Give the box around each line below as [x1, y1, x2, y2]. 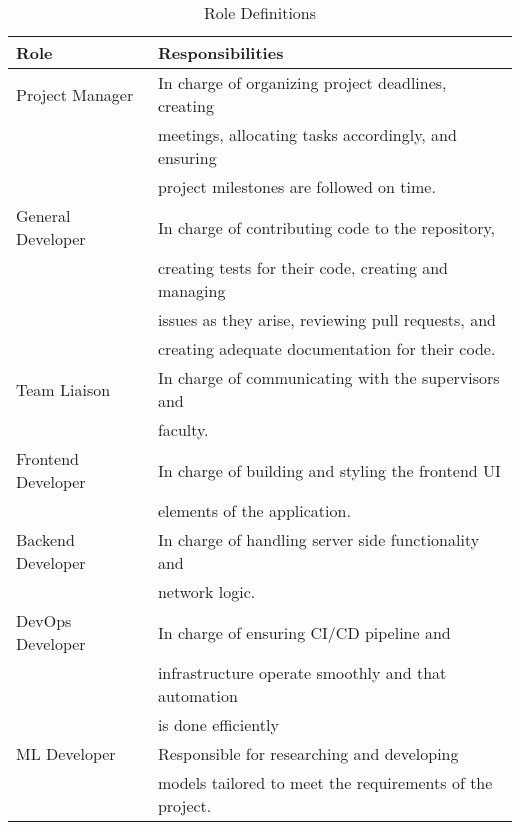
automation [157, 684, 238, 707]
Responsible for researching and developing [157, 742, 459, 765]
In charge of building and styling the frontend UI [157, 458, 501, 482]
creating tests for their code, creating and [157, 256, 449, 279]
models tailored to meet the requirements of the [157, 771, 493, 794]
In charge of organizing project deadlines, [157, 71, 447, 94]
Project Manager [16, 82, 134, 106]
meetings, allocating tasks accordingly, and [157, 123, 457, 146]
